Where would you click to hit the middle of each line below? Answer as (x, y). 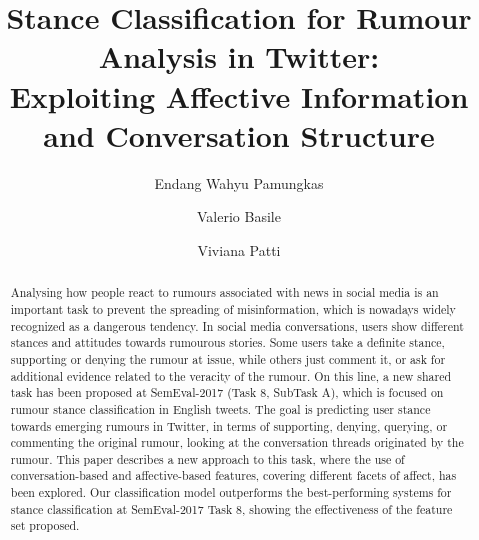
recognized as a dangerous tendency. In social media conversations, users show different (237, 325)
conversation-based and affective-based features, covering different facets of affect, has (233, 475)
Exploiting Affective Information (239, 95)
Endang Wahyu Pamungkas (239, 182)
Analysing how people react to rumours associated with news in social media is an (224, 292)
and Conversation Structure (239, 134)
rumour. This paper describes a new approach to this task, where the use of (207, 458)
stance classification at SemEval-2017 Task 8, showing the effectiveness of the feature (231, 508)
